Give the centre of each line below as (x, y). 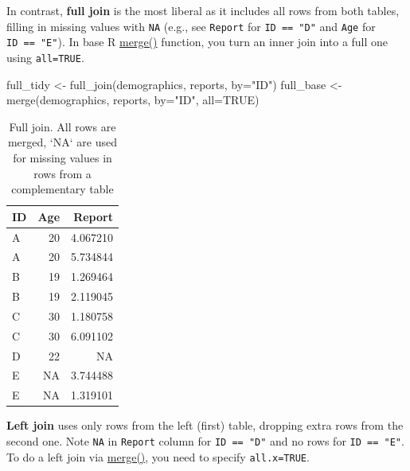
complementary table (62, 189)
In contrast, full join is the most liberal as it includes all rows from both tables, (203, 10)
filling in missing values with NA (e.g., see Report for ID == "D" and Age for (191, 26)
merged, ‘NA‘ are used (62, 142)
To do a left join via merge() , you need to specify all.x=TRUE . (158, 456)
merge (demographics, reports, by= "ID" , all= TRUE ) (133, 100)
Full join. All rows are (62, 126)
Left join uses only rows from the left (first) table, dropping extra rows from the (205, 425)
